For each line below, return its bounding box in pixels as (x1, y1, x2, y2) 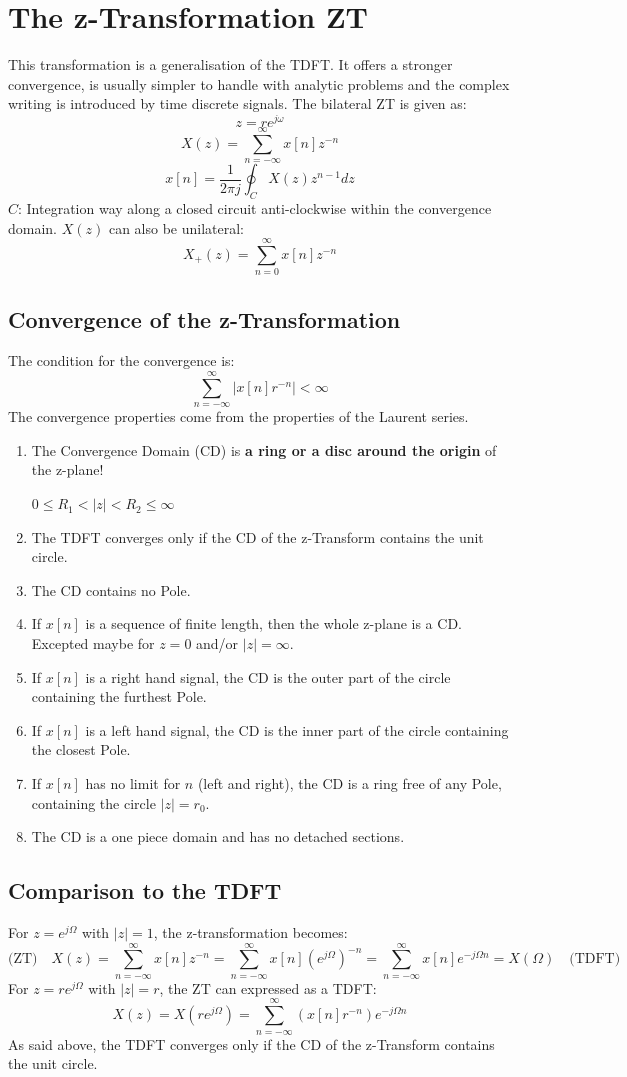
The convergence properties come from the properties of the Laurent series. (8, 406, 469, 427)
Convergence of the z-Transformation (8, 303, 401, 334)
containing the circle (31, 792, 156, 813)
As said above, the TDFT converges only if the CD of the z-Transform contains (8, 1033, 495, 1054)
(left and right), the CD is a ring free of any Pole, (197, 772, 502, 793)
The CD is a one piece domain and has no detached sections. (31, 826, 405, 847)
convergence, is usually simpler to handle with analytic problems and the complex (8, 73, 510, 94)
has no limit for (85, 772, 181, 793)
